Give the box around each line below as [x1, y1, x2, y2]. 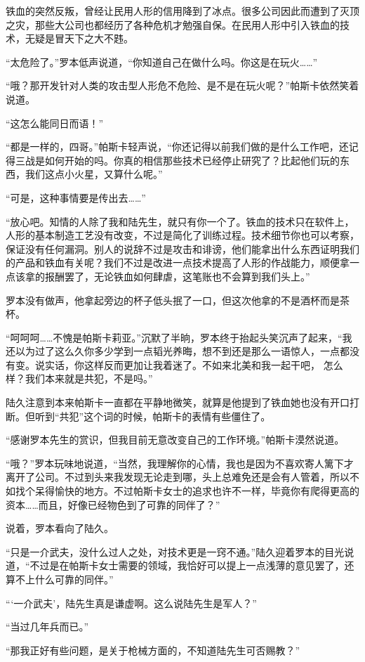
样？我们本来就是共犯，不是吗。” [6, 371, 153, 386]
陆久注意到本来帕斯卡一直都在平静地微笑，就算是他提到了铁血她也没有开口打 [6, 395, 359, 410]
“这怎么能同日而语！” [6, 115, 104, 130]
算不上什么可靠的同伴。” [6, 572, 114, 586]
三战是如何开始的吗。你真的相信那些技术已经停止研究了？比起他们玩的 [15, 152, 340, 167]
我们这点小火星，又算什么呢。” [25, 167, 163, 181]
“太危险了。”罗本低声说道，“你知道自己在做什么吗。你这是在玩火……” [6, 54, 318, 69]
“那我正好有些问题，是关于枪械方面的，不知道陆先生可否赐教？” [6, 642, 300, 657]
